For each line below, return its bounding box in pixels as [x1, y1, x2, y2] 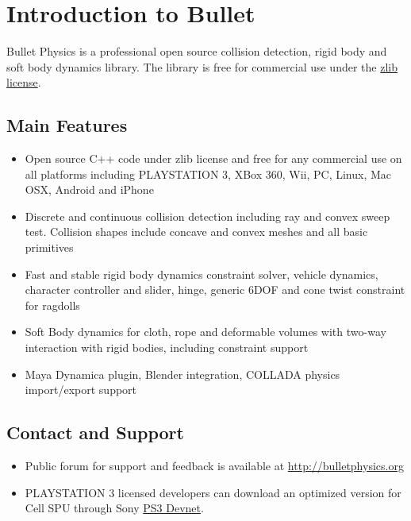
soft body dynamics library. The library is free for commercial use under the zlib [6, 58, 398, 75]
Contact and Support [6, 420, 184, 445]
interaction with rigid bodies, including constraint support [25, 339, 309, 356]
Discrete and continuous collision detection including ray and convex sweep [25, 207, 390, 224]
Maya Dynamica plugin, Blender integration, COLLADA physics [25, 365, 340, 382]
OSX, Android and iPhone [25, 181, 154, 198]
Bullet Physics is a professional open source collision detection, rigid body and [6, 43, 387, 60]
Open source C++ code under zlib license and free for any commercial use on [25, 150, 402, 167]
